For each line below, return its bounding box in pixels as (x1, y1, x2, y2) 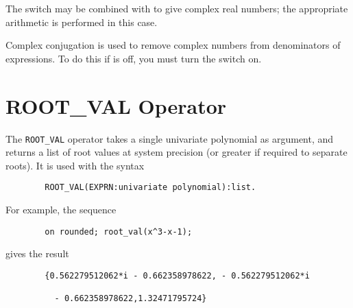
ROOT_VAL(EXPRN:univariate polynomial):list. (45, 182, 256, 193)
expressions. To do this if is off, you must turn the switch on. (5, 51, 262, 65)
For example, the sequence (5, 202, 117, 216)
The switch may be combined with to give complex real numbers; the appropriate (5, 1, 348, 15)
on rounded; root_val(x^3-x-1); (45, 226, 193, 237)
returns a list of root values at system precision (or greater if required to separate (5, 145, 348, 159)
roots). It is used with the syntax (5, 158, 145, 172)
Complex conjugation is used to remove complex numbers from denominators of (5, 38, 341, 52)
